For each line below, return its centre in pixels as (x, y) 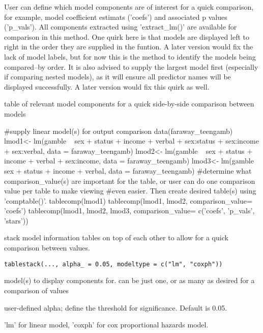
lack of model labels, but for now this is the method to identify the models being (130, 56)
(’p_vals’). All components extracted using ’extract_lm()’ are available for (121, 27)
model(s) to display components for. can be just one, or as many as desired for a (129, 280)
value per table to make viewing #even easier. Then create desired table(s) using (130, 191)
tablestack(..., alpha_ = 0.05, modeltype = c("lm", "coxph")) (113, 264)
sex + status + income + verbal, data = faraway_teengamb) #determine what (128, 170)
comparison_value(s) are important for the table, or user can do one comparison (130, 181)
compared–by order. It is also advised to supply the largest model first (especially (131, 66)
